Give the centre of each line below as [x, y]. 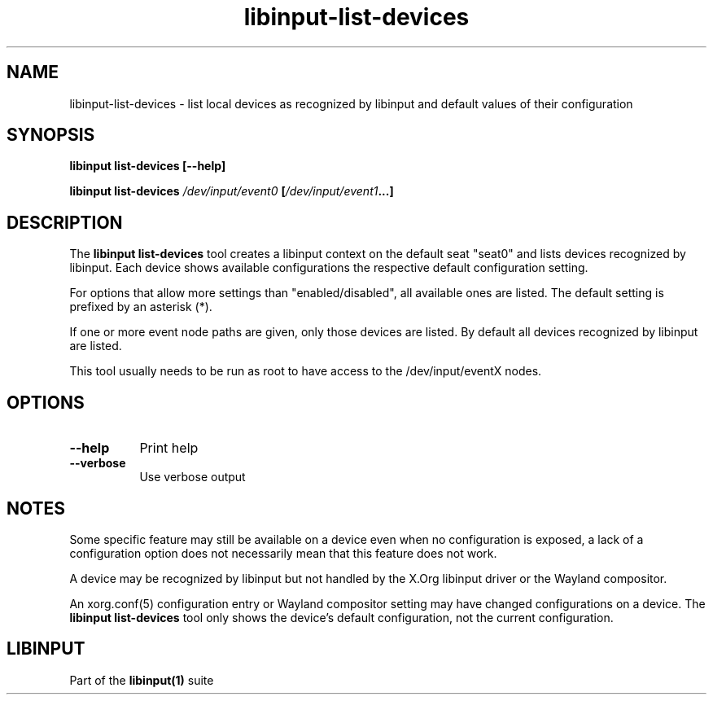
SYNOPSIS [51, 135]
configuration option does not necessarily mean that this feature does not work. [283, 553]
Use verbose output [192, 477]
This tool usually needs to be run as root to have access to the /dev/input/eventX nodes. [306, 371]
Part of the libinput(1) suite [142, 680]
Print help [169, 448]
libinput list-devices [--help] [148, 166]
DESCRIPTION [65, 222]
